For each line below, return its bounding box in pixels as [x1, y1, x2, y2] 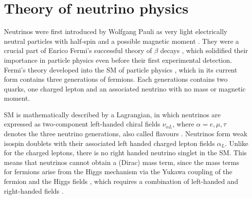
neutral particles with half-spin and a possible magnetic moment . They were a [4, 36, 239, 46]
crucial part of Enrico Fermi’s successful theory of [4, 45, 152, 55]
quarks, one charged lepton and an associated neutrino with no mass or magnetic [4, 83, 246, 93]
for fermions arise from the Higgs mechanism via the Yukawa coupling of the [4, 166, 233, 177]
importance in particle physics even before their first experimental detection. [4, 54, 232, 65]
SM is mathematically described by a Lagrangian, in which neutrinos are [4, 109, 221, 119]
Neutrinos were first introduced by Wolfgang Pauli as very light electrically [4, 26, 228, 36]
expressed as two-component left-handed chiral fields [4, 119, 161, 129]
